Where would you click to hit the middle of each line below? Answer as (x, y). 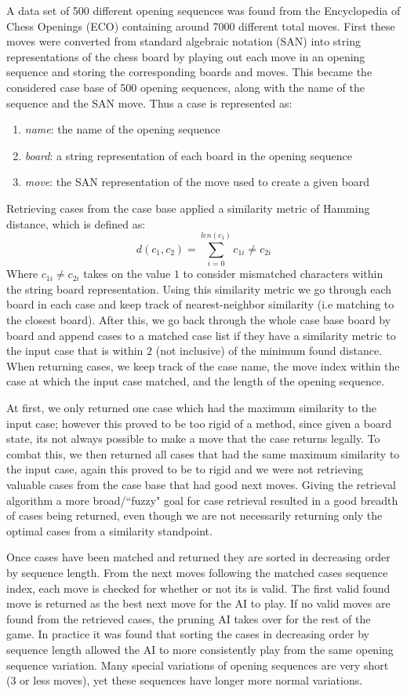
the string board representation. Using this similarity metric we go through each (199, 289)
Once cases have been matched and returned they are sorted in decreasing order (198, 557)
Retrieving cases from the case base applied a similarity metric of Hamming (188, 208)
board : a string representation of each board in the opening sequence (188, 155)
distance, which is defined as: (76, 223)
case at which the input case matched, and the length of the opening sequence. (196, 381)
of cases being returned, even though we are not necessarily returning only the (194, 515)
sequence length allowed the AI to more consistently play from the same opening (200, 649)
